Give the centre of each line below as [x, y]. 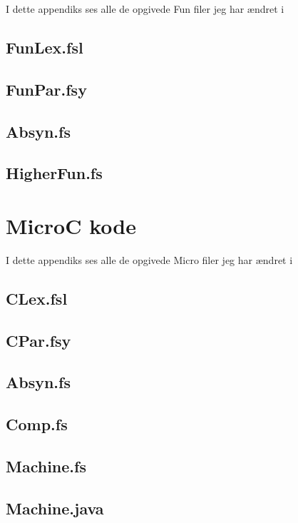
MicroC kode [71, 225]
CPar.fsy [38, 340]
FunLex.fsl [45, 47]
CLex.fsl [37, 298]
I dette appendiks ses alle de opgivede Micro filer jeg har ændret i [149, 259]
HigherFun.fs [54, 173]
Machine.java [55, 508]
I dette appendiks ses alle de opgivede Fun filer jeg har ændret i [145, 9]
